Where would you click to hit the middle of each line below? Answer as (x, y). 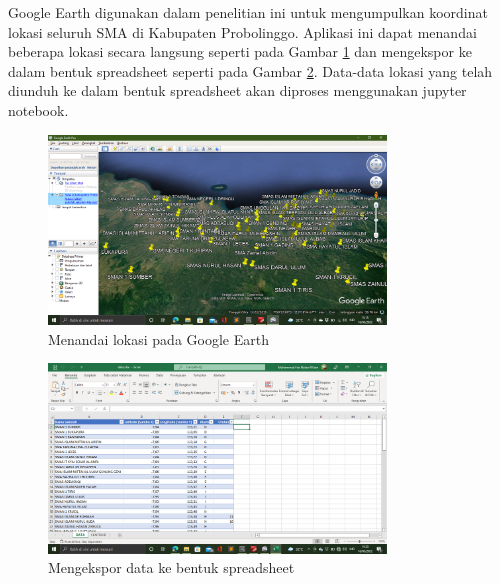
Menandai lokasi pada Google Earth (158, 338)
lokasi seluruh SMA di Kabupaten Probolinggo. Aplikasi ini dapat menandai (242, 31)
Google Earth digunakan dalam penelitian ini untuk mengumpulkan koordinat (248, 12)
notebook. (38, 109)
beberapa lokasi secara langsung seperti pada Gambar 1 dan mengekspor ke (240, 51)
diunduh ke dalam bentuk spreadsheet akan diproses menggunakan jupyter (237, 90)
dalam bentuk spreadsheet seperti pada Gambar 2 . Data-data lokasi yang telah (250, 70)
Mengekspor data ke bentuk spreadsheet (171, 567)
